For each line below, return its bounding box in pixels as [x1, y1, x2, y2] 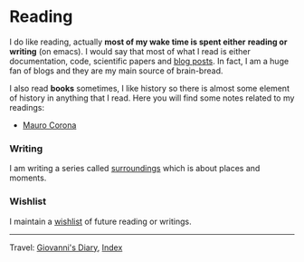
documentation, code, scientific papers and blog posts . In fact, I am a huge [9, 55, 290, 66]
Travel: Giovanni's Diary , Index [9, 242, 123, 253]
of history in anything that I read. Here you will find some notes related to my [9, 92, 295, 103]
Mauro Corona [22, 120, 77, 131]
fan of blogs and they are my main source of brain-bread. [9, 65, 223, 76]
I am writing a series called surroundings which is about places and [9, 163, 261, 174]
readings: [9, 102, 45, 112]
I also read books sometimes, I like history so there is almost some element [9, 82, 290, 93]
